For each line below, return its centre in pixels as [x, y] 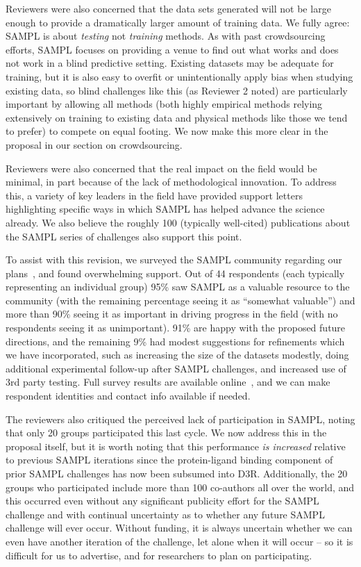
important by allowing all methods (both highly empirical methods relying [164, 104]
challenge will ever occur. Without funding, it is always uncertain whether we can [179, 528]
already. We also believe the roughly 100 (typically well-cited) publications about [178, 222]
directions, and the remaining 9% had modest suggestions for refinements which [175, 341]
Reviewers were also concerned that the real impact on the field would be [161, 168]
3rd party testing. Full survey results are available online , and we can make [168, 382]
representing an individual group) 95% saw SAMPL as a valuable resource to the [178, 287]
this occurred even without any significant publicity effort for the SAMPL [162, 501]
